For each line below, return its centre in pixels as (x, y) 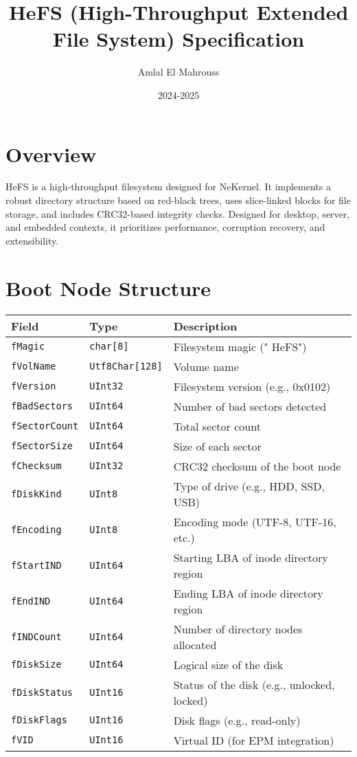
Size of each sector (217, 446)
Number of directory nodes (238, 629)
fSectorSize (42, 446)
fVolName (34, 366)
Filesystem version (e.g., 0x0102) (252, 386)
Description (205, 326)
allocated (195, 644)
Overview (51, 154)
